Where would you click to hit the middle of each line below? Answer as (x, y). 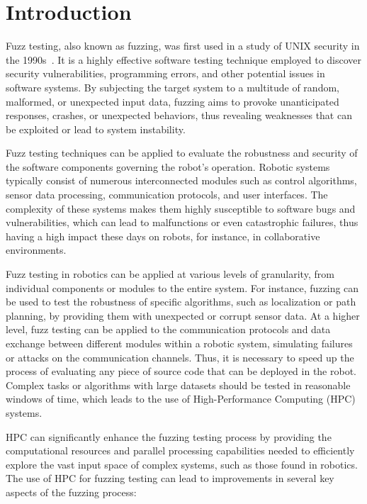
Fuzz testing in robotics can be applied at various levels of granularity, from (170, 274)
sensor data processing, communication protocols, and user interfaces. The (167, 195)
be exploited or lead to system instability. (96, 129)
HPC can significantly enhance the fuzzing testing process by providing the (169, 436)
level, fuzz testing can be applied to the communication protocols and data (168, 329)
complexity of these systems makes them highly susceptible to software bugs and (181, 208)
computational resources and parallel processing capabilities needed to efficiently (180, 450)
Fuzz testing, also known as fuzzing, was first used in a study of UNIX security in (183, 46)
